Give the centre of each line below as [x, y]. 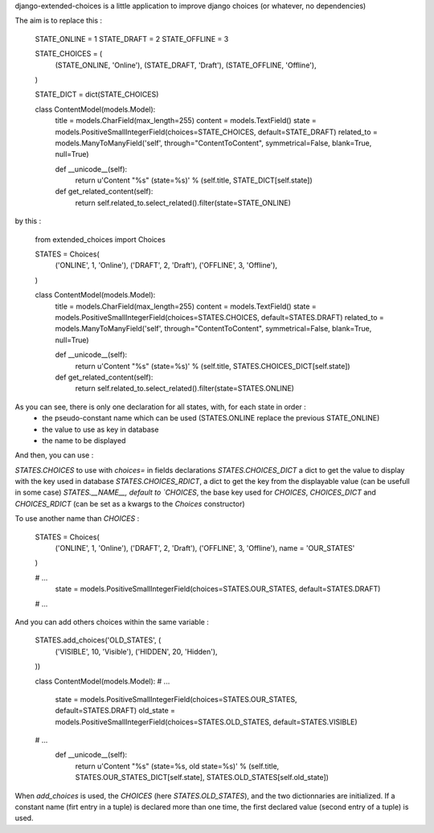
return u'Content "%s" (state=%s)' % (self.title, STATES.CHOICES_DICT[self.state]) [213, 366]
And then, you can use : [54, 455]
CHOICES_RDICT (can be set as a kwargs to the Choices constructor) [130, 503]
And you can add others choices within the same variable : [112, 622]
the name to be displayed [84, 440]
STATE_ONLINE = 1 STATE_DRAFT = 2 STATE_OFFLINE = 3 [132, 39]
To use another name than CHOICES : [77, 519]
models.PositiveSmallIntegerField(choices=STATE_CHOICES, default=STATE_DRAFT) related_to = [216, 132]
